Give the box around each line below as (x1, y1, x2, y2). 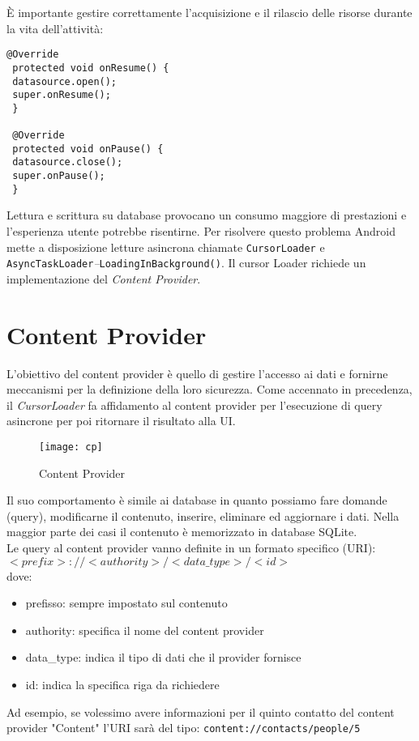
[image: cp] (39, 441, 103, 453)
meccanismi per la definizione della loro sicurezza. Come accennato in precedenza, (6, 381, 413, 398)
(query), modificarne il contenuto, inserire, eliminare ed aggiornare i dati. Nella (6, 507, 400, 524)
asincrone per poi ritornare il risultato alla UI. (6, 412, 236, 429)
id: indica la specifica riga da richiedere (25, 676, 220, 692)
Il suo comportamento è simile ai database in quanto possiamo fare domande (6, 492, 387, 509)
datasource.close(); (12, 156, 123, 168)
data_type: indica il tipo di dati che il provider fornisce (25, 649, 301, 666)
